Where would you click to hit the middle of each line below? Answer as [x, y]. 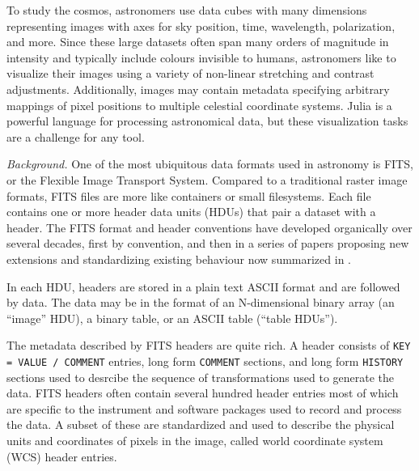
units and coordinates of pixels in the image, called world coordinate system [195, 440]
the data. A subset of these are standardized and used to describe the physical [201, 424]
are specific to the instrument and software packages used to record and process [204, 408]
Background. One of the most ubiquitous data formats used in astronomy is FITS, [210, 164]
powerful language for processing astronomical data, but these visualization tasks [207, 121]
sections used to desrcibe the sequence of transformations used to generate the [201, 377]
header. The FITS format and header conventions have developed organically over [209, 227]
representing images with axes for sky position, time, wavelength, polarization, [201, 25]
